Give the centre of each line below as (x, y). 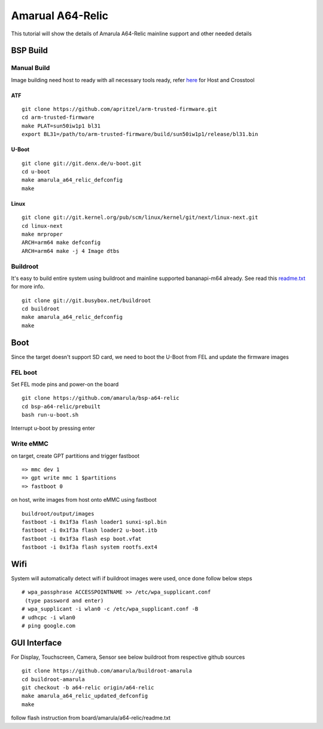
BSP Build (29, 51)
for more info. (28, 287)
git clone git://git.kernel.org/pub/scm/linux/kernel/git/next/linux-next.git (140, 218)
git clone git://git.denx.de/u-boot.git (82, 163)
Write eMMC (30, 444)
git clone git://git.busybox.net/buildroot (86, 300)
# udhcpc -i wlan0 (49, 617)
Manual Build (31, 68)
